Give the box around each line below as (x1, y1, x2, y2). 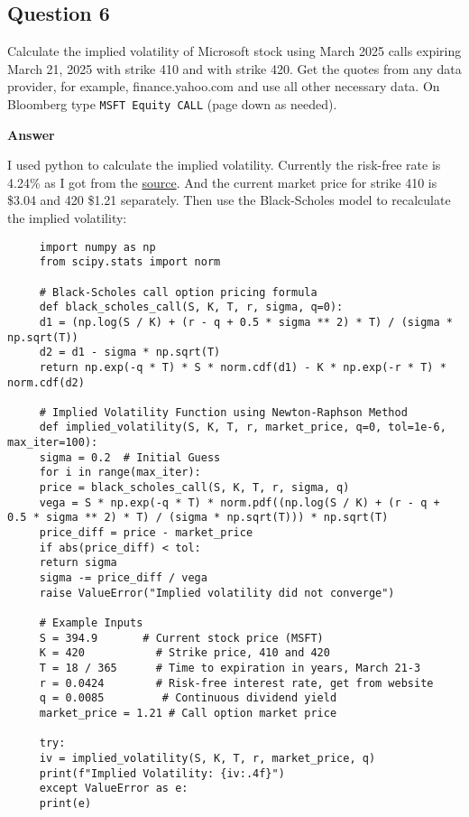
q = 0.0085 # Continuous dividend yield (39, 692, 337, 705)
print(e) (39, 796, 92, 810)
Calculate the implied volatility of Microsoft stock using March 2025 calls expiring (7, 42, 462, 60)
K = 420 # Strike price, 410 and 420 (39, 646, 330, 660)
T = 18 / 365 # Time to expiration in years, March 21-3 (39, 661, 421, 674)
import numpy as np (39, 240, 156, 254)
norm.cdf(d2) (7, 376, 85, 389)
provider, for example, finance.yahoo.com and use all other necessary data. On (7, 77, 440, 96)
